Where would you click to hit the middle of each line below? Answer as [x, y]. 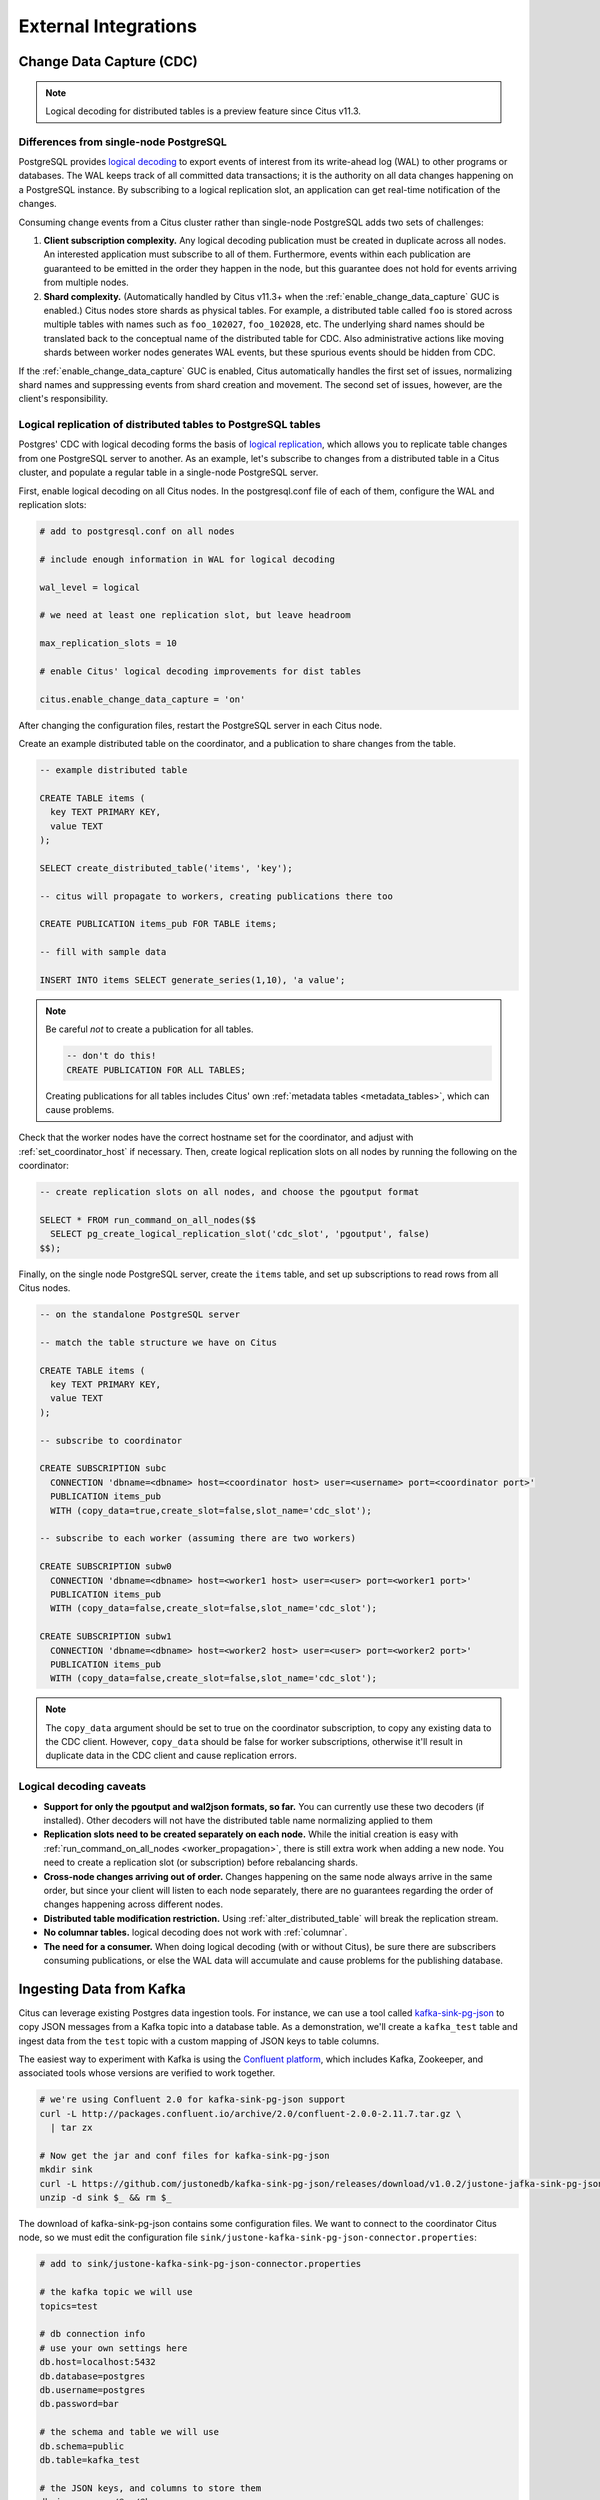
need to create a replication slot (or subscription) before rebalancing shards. [201, 1862]
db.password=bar [79, 2404]
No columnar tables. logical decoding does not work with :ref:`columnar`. [195, 1932]
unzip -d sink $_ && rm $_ [105, 2198]
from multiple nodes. [86, 282]
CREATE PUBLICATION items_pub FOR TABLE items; [158, 924]
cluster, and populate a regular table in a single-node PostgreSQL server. [168, 472]
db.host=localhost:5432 [98, 2362]
